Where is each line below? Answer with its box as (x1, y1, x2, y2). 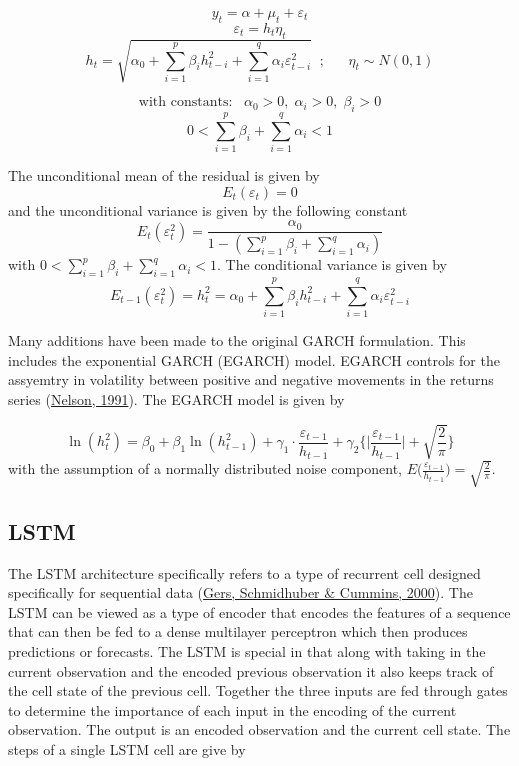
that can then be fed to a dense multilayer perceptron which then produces (8, 621, 468, 642)
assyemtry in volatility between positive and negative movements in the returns (8, 369, 494, 390)
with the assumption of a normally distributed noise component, (8, 458, 402, 479)
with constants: (138, 95, 233, 110)
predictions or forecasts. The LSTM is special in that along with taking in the (8, 640, 486, 661)
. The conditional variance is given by (216, 254, 447, 275)
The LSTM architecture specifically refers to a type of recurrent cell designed (8, 562, 481, 583)
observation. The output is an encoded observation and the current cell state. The (8, 719, 511, 740)
